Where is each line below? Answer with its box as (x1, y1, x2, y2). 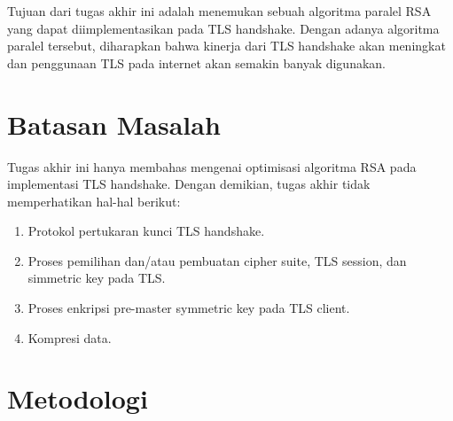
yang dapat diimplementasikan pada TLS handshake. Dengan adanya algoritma (7, 19, 440, 37)
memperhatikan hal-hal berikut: (7, 191, 181, 210)
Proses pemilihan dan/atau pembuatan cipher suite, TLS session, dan (27, 251, 407, 269)
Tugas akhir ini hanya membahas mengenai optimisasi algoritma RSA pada (7, 157, 417, 175)
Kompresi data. (27, 328, 112, 347)
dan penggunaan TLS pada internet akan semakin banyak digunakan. (7, 53, 386, 72)
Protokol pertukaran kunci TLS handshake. (27, 222, 265, 240)
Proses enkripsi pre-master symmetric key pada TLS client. (27, 299, 350, 317)
